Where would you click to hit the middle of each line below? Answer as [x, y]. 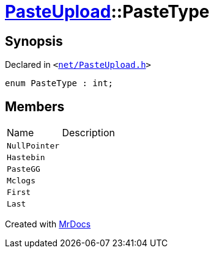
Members [35, 106]
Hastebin [26, 158]
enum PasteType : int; [59, 83]
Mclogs [21, 181]
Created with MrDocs [48, 224]
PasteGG [24, 169]
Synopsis [34, 41]
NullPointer [33, 146]
